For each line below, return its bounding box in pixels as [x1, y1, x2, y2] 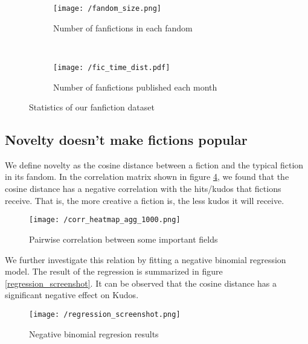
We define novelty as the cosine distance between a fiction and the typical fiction [5, 158, 304, 171]
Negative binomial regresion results [29, 327, 159, 340]
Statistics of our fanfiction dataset [29, 101, 155, 113]
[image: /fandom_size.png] [53, 4, 161, 13]
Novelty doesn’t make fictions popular [5, 130, 248, 149]
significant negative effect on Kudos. [5, 288, 139, 301]
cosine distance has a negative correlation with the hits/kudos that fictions [5, 182, 281, 195]
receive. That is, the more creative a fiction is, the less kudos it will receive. [5, 194, 284, 206]
